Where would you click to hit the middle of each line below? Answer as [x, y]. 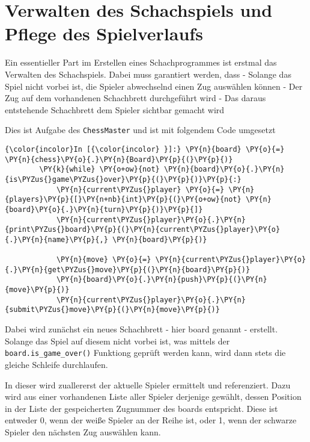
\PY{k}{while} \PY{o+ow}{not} [99, 170]
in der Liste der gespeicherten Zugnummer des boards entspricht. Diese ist [141, 408]
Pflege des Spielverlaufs [104, 33]
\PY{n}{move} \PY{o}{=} [104, 260]
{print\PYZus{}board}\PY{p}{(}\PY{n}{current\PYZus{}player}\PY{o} [143, 230]
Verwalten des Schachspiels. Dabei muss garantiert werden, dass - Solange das [148, 74]
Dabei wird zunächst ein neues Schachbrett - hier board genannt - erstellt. [141, 329]
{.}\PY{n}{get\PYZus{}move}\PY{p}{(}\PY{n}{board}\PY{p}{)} [128, 269]
